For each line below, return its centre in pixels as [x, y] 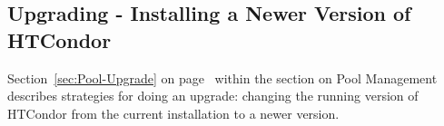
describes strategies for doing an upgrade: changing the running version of [213, 96]
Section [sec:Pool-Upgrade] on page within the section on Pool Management [222, 78]
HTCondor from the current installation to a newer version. [173, 113]
